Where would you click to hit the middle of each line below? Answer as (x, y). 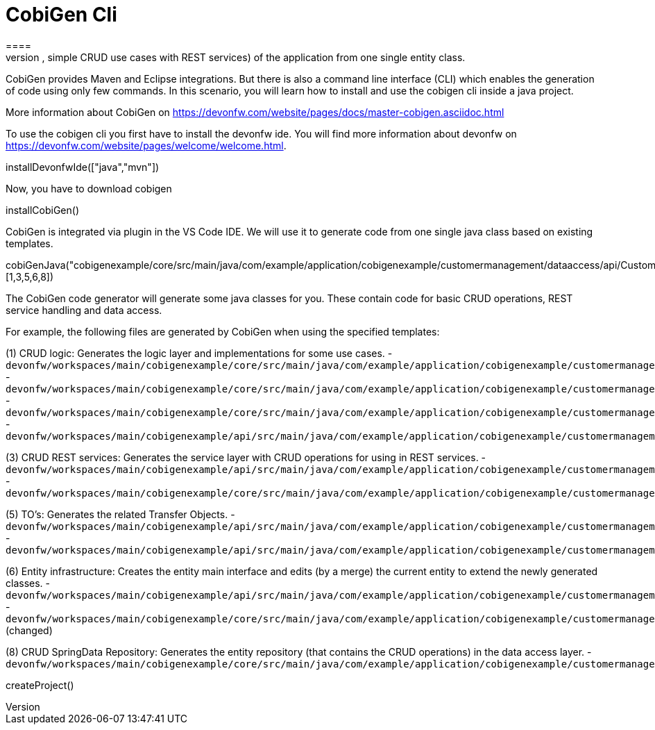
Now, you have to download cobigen (89, 188)
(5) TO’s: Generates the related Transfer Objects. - (120, 514)
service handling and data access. (84, 310)
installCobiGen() (43, 210)
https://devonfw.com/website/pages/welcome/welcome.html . (146, 145)
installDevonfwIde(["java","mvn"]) (83, 167)
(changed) (29, 630)
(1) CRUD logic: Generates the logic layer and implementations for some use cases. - (199, 353)
